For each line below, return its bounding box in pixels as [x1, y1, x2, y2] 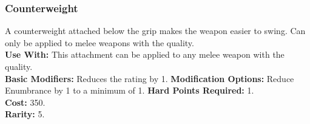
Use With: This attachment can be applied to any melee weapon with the [5, 48, 285, 61]
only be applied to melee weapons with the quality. [5, 36, 194, 49]
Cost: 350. [5, 95, 45, 108]
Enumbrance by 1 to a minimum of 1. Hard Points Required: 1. [5, 84, 254, 97]
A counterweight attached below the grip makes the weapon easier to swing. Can [5, 24, 306, 37]
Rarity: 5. [5, 108, 45, 120]
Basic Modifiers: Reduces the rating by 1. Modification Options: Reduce [5, 72, 294, 84]
